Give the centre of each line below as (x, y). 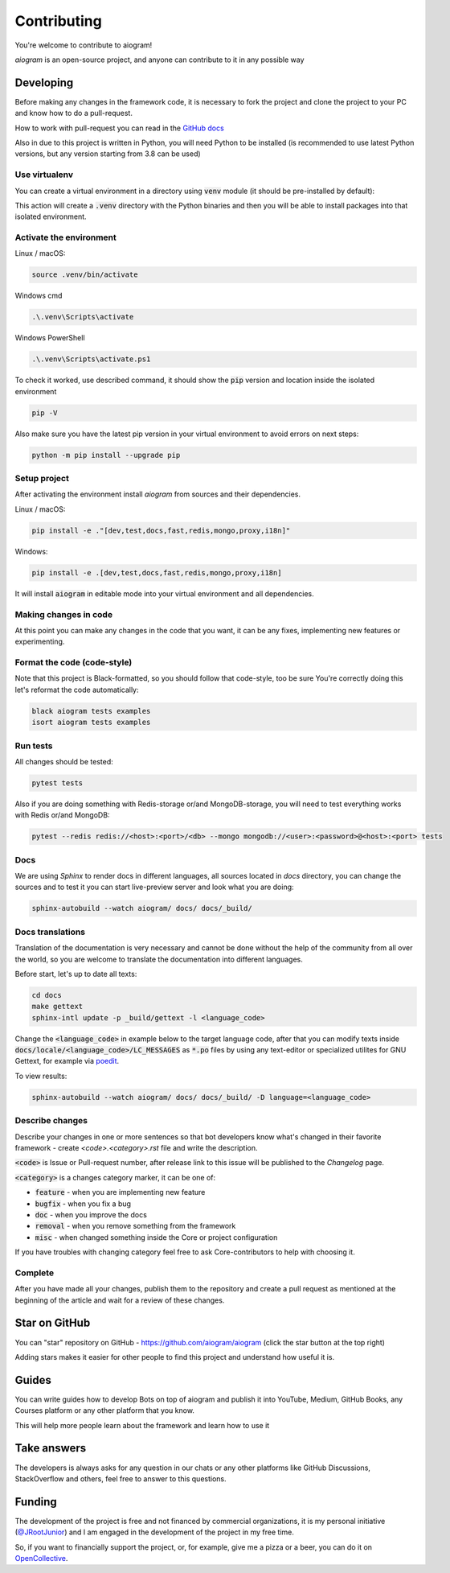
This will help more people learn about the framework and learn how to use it (142, 1425)
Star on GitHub (53, 1323)
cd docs (47, 995)
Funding (36, 1502)
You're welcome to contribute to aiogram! (84, 45)
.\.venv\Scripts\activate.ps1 (91, 359)
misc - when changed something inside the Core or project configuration (156, 1237)
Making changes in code (63, 614)
